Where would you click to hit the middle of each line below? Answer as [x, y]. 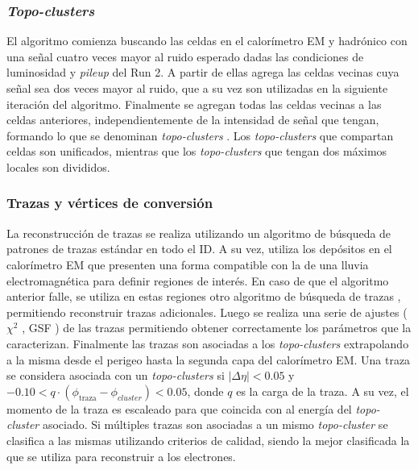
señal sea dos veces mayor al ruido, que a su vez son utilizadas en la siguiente [197, 88]
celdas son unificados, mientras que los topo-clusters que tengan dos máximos [197, 151]
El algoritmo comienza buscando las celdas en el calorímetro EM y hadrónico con [207, 41]
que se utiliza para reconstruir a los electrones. [121, 456]
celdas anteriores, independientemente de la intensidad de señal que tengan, [193, 120]
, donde [205, 391]
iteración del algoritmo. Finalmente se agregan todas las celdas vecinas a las [194, 104]
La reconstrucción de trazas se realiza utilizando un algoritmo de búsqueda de [199, 233]
